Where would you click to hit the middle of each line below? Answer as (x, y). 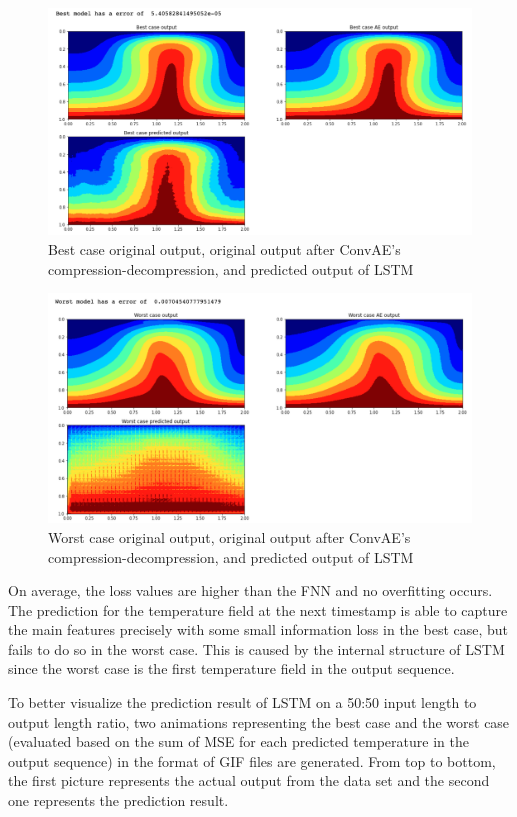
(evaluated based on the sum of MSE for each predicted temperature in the (238, 741)
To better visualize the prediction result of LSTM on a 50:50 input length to (242, 702)
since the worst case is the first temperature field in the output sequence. (231, 668)
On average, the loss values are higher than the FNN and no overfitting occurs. (250, 590)
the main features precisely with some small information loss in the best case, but (258, 629)
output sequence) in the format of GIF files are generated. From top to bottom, (252, 760)
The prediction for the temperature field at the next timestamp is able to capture (258, 609)
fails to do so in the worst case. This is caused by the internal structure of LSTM (256, 648)
